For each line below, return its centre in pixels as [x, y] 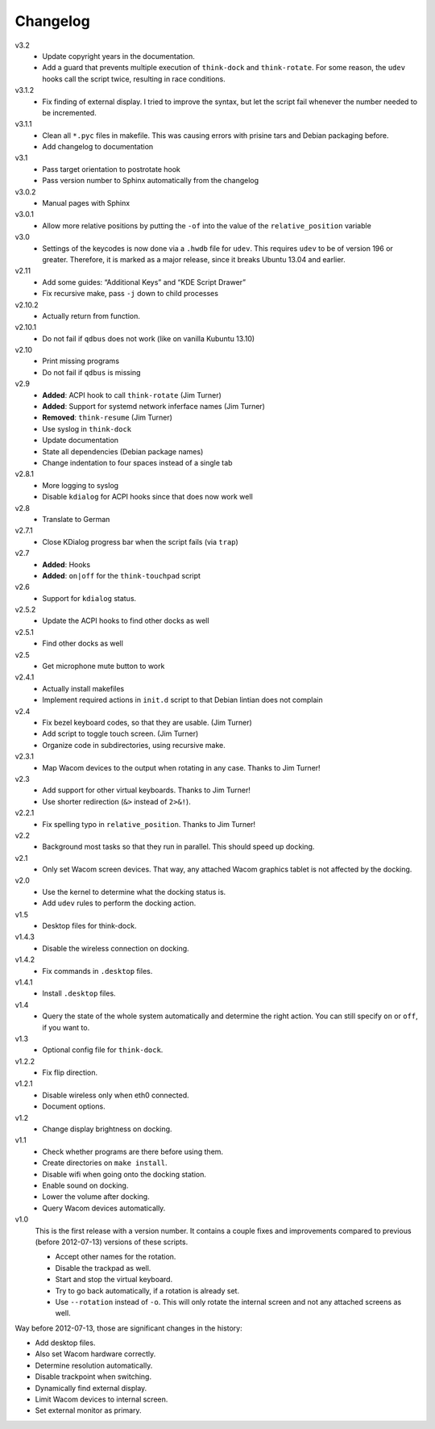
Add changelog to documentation [98, 147]
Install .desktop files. [79, 993]
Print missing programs [81, 361]
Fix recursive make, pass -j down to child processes [130, 294]
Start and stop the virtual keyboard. [114, 1280]
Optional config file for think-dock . [103, 1050]
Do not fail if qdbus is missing [91, 372]
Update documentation [81, 441]
